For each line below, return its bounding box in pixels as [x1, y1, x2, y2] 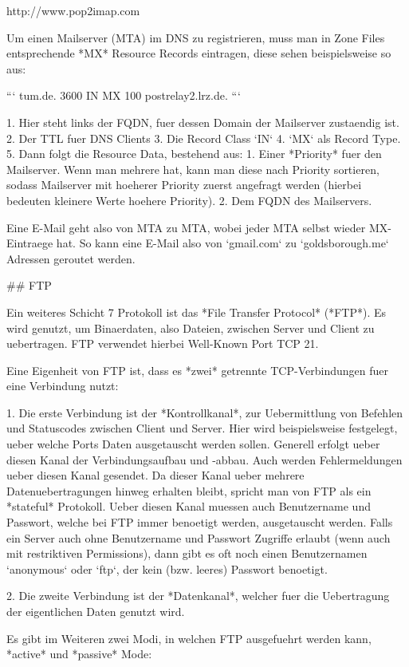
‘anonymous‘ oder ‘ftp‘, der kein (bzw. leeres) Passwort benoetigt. [6, 560, 328, 577]
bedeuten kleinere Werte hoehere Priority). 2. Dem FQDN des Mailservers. [6, 191, 372, 208]
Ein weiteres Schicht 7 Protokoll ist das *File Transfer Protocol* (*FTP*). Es [6, 303, 386, 320]
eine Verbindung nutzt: [6, 377, 119, 394]
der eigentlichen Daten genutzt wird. [6, 603, 185, 619]
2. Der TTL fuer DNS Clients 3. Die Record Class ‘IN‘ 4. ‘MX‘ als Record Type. [6, 129, 401, 146]
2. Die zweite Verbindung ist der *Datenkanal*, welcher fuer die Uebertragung [6, 587, 390, 604]
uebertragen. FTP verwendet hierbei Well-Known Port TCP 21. [6, 335, 319, 352]
